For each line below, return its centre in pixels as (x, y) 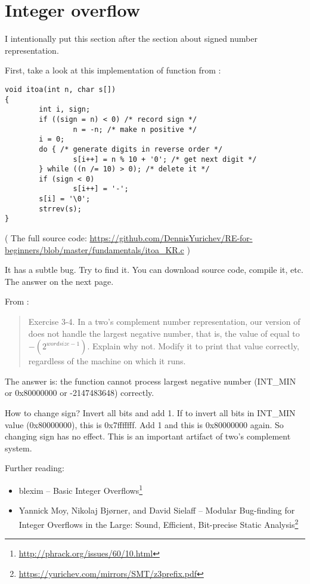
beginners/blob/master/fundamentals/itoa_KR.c (94, 249)
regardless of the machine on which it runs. (107, 361)
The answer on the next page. (59, 281)
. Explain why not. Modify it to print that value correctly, (193, 346)
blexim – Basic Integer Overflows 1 (81, 489)
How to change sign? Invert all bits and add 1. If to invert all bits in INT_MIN (150, 413)
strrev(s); (60, 209)
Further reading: (35, 468)
